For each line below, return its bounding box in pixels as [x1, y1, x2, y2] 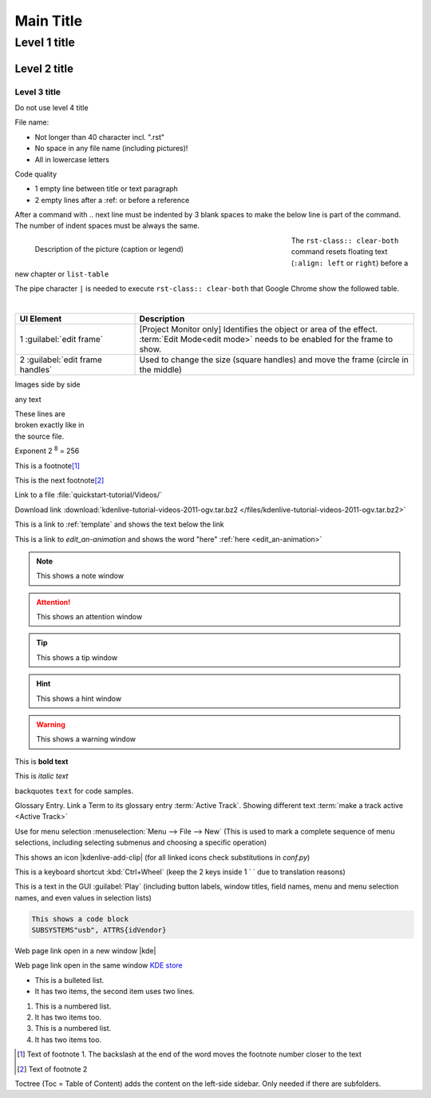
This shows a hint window [36, 694, 122, 703]
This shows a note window [36, 571, 124, 581]
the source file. [14, 432, 65, 441]
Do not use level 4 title [14, 102, 89, 112]
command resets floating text [291, 247, 388, 257]
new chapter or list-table [14, 269, 109, 279]
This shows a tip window [36, 652, 118, 662]
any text [14, 394, 42, 404]
